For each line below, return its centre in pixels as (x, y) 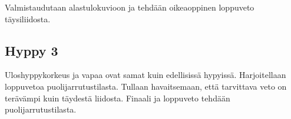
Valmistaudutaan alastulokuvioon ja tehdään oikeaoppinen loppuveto (130, 7)
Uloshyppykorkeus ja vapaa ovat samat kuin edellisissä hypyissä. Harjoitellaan (145, 75)
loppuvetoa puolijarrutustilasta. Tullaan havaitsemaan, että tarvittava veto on (146, 86)
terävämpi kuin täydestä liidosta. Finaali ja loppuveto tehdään (118, 98)
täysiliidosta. (28, 18)
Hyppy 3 (32, 50)
